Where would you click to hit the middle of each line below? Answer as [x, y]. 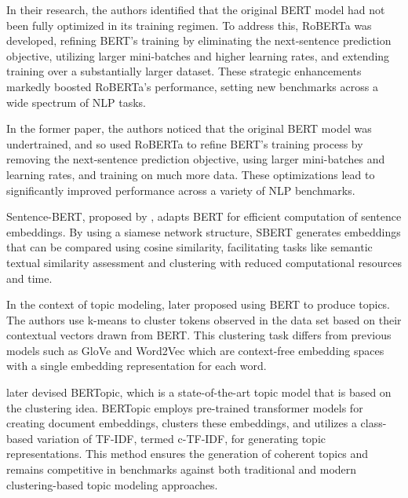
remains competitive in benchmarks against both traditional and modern [182, 469]
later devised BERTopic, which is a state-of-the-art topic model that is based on [199, 392]
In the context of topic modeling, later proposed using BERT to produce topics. [199, 304]
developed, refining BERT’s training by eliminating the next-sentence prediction [199, 40]
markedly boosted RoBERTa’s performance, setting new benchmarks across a [192, 86]
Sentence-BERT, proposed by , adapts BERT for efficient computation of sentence [204, 216]
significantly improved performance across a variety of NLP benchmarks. [181, 190]
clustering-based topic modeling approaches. [112, 484]
